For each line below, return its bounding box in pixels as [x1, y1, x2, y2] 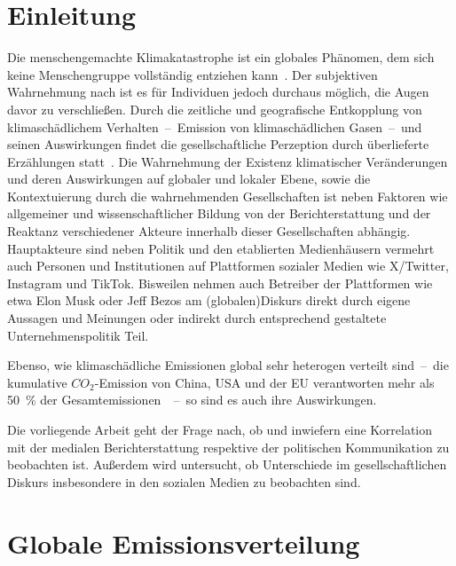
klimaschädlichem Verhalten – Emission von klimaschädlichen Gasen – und [7, 117, 422, 136]
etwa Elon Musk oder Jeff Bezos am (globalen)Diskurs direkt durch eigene [7, 291, 411, 310]
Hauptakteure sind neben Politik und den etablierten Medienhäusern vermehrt [7, 239, 435, 257]
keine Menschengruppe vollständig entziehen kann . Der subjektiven [7, 65, 378, 83]
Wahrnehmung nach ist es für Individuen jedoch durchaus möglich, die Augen [7, 83, 429, 101]
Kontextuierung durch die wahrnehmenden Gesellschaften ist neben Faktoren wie [7, 186, 448, 205]
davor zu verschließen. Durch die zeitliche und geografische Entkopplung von [7, 99, 422, 118]
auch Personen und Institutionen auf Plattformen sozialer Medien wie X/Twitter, [7, 256, 449, 275]
